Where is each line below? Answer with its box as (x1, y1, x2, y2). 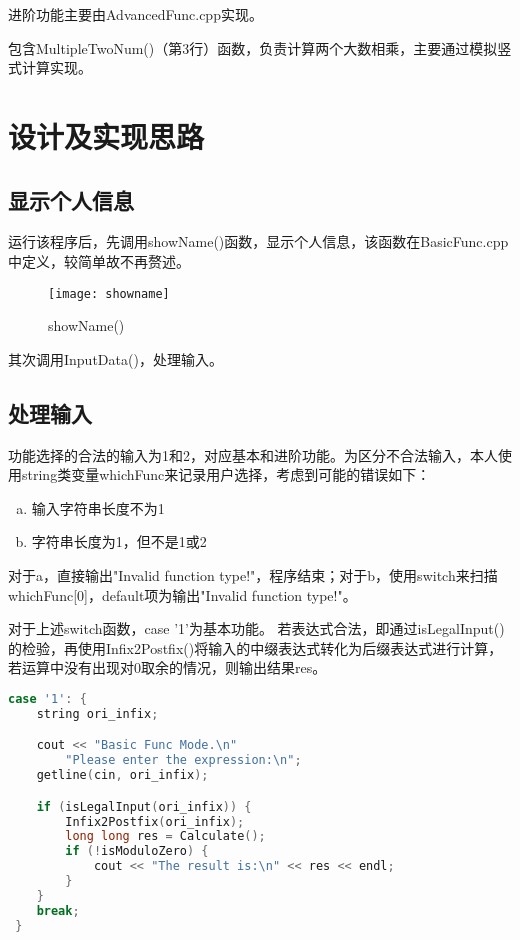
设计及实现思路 (8, 115, 205, 156)
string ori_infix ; (36, 706, 159, 721)
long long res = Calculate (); (65, 829, 266, 844)
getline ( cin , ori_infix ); (36, 768, 209, 783)
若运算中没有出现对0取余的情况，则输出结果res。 (8, 657, 327, 678)
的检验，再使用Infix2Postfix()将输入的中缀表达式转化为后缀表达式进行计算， (8, 637, 503, 658)
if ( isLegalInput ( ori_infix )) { (36, 799, 252, 814)
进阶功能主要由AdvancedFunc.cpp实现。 (8, 4, 263, 24)
